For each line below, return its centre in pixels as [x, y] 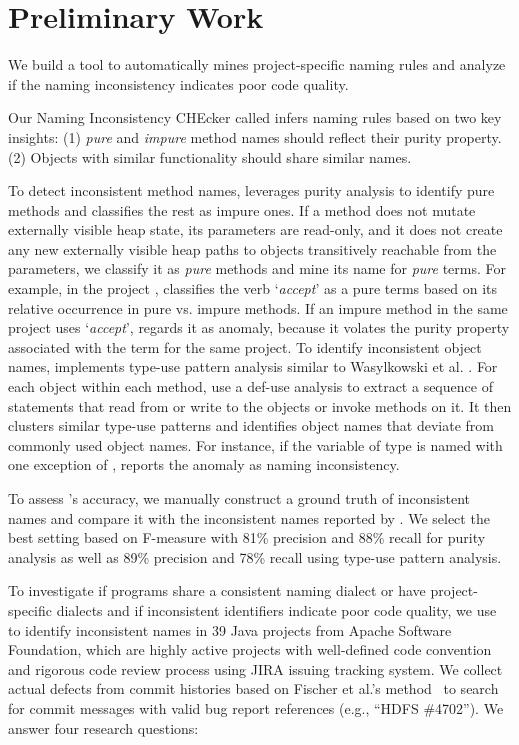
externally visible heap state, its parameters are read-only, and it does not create [255, 229]
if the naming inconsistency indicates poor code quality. [178, 83]
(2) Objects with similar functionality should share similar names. [210, 156]
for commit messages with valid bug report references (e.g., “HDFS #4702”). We [256, 707]
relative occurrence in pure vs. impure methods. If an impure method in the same [258, 307]
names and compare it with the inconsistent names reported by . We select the [249, 517]
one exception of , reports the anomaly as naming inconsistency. [204, 464]
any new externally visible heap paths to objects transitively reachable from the [252, 248]
